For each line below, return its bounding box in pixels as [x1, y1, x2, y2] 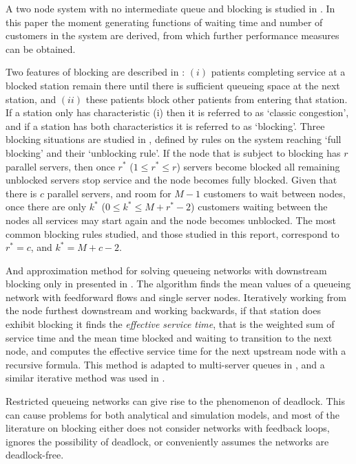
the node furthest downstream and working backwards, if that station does [6, 303, 321, 318]
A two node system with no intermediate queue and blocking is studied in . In [6, 1, 335, 15]
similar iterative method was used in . [6, 371, 165, 385]
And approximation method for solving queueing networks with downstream [6, 263, 327, 277]
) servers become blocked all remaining [176, 159, 340, 173]
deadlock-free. [6, 448, 64, 462]
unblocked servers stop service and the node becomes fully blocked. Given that [6, 173, 337, 187]
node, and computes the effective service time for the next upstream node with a [6, 344, 346, 358]
